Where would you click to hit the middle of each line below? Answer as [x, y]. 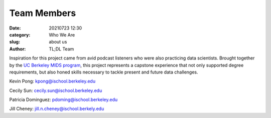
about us [58, 42]
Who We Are [62, 34]
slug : [15, 42]
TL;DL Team [61, 49]
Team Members [43, 13]
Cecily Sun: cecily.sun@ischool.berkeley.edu [56, 90]
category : [20, 34]
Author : [18, 49]
